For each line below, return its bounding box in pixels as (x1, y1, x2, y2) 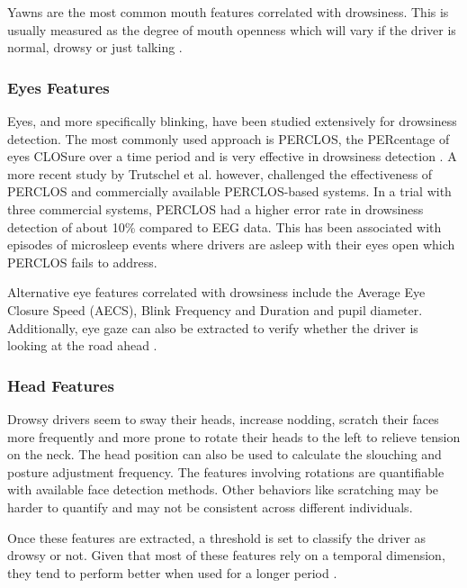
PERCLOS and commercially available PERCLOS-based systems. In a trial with (7, 182, 452, 201)
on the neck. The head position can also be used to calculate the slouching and (7, 445, 442, 464)
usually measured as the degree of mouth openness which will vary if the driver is (7, 20, 456, 39)
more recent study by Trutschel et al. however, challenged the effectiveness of (7, 164, 433, 183)
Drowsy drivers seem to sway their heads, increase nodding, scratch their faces (7, 409, 439, 428)
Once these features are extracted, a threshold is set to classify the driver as (7, 528, 427, 547)
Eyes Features (7, 76, 110, 98)
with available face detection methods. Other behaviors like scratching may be (7, 480, 439, 499)
